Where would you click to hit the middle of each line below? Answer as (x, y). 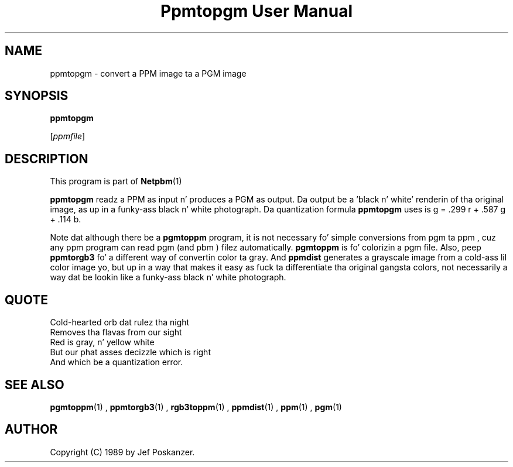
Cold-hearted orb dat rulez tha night (120, 322)
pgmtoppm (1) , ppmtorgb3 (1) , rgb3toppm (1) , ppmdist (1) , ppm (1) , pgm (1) (196, 407)
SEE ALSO (35, 384)
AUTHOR (31, 430)
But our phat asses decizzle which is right (130, 352)
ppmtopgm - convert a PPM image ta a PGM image (148, 73)
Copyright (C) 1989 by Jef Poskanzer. (122, 452)
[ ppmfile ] (68, 136)
